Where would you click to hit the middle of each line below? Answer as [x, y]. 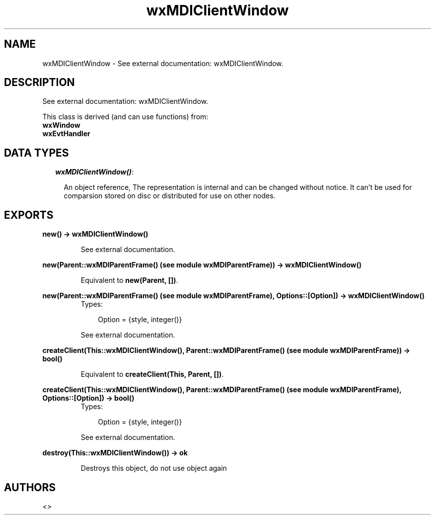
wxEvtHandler [66, 134]
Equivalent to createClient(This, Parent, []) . [152, 374]
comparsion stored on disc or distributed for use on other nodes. [170, 196]
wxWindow [61, 125]
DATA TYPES [36, 153]
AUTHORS [30, 487]
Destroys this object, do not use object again [154, 468]
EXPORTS [29, 215]
